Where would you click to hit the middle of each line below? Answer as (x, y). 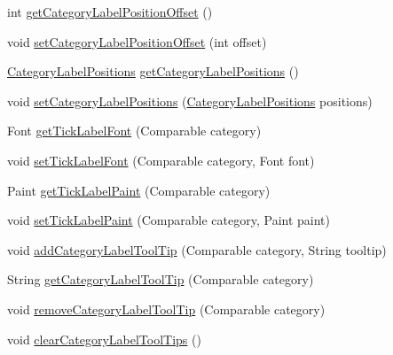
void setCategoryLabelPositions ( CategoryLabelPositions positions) (190, 100)
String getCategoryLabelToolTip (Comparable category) (161, 279)
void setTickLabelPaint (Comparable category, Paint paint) (169, 220)
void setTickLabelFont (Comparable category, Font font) (161, 160)
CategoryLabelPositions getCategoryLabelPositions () (153, 71)
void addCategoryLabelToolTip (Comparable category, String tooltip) (197, 249)
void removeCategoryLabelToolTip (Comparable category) (166, 309)
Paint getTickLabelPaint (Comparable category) (139, 190)
